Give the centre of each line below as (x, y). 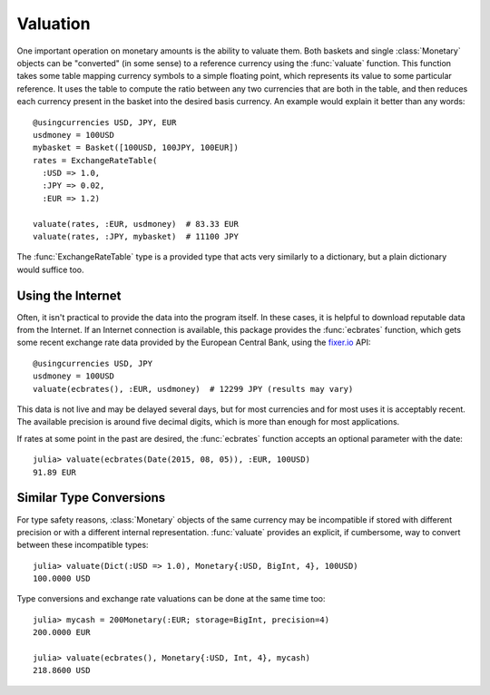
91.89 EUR (54, 472)
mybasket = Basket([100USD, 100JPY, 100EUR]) (136, 148)
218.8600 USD (62, 671)
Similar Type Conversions (91, 498)
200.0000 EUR (62, 632)
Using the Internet (69, 295)
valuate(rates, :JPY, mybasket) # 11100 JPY (136, 237)
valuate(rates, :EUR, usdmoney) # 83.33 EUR (136, 224)
